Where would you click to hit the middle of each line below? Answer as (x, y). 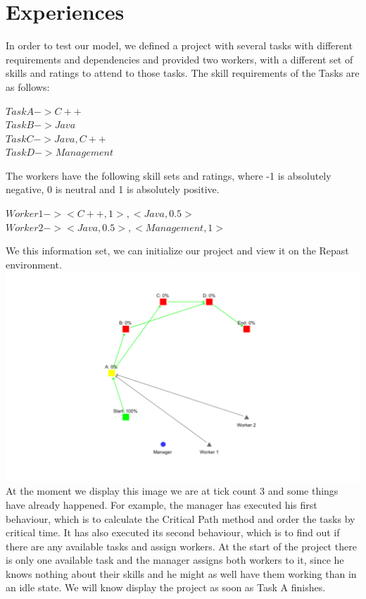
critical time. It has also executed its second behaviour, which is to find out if (173, 532)
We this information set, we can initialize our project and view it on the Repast (177, 251)
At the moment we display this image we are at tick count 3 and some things (172, 491)
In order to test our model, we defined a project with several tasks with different (179, 45)
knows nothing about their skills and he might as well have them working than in (181, 573)
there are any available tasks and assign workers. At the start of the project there (181, 546)
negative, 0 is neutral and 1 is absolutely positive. (113, 189)
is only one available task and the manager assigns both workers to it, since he (175, 560)
